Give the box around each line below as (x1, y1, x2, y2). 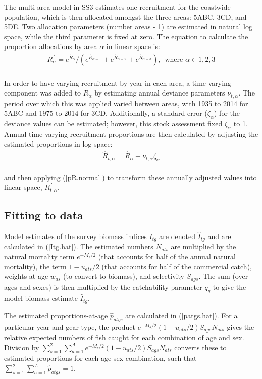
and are (207, 230, 231, 241)
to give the (213, 281, 246, 292)
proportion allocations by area (4, 41, 97, 52)
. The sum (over (198, 271, 248, 281)
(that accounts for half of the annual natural (98, 251, 236, 261)
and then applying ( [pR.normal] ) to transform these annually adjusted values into (4, 172, 257, 182)
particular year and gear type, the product (4, 321, 136, 332)
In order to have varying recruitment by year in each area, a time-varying (4, 77, 231, 88)
